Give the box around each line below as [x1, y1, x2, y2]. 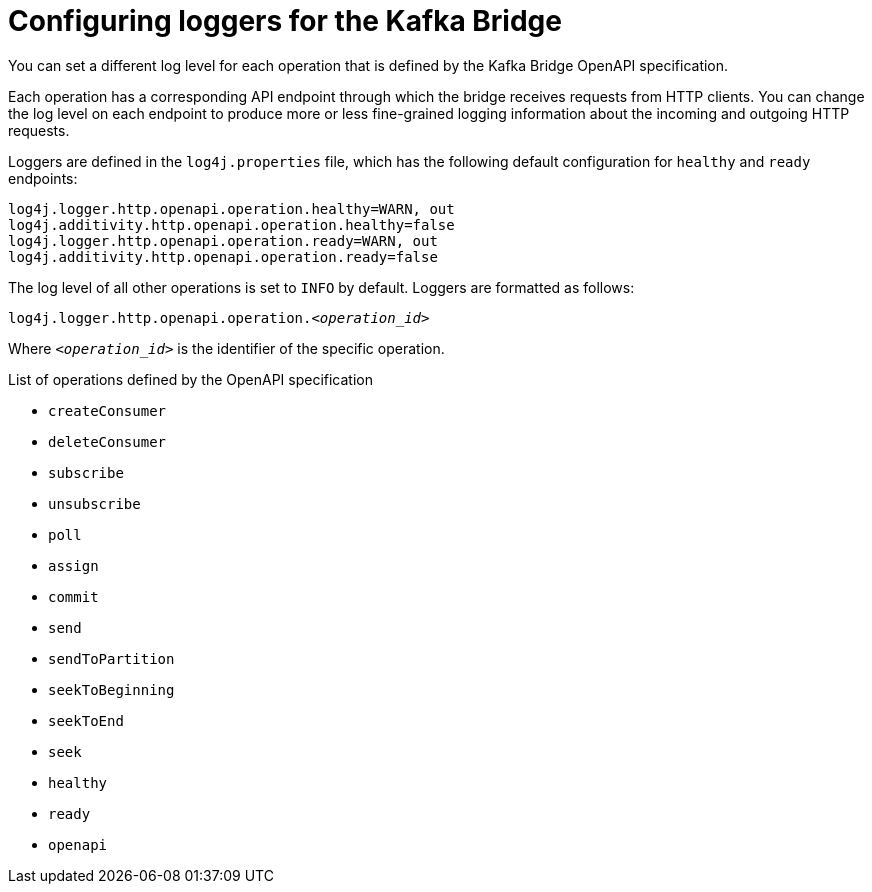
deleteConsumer [48, 433, 167, 450]
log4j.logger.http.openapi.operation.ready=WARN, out [8, 232, 438, 249]
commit [48, 588, 99, 605]
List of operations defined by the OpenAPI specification [8, 370, 373, 388]
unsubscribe [48, 495, 141, 512]
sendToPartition [48, 650, 175, 667]
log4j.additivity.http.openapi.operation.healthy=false [8, 216, 455, 233]
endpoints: [8, 169, 78, 187]
